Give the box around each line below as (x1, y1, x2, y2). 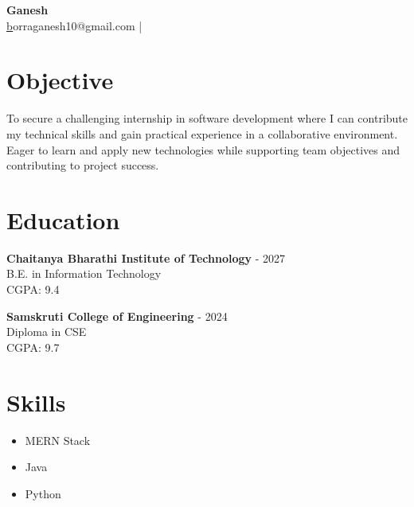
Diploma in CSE (6, 323, 87, 340)
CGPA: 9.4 (6, 281, 60, 297)
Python (25, 485, 61, 501)
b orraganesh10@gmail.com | (6, 17, 143, 33)
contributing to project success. (6, 157, 159, 174)
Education (6, 203, 120, 236)
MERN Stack (25, 431, 91, 448)
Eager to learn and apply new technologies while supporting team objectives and (6, 141, 400, 158)
